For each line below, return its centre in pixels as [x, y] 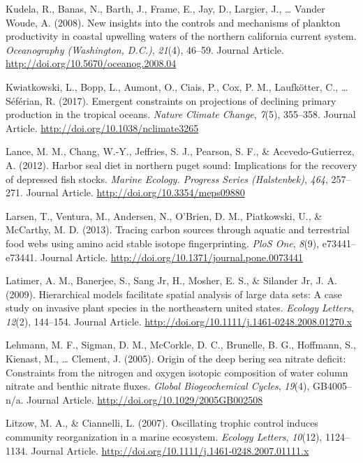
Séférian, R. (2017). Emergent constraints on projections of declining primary [171, 100]
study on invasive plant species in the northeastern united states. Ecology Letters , [180, 308]
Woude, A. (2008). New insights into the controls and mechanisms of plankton [173, 22]
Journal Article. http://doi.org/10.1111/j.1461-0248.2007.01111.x [170, 450]
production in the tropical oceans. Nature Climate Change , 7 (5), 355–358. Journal [181, 114]
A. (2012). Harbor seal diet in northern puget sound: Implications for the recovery [181, 164]
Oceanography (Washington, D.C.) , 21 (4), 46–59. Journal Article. [145, 49]
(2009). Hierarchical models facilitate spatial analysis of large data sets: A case [174, 294]
